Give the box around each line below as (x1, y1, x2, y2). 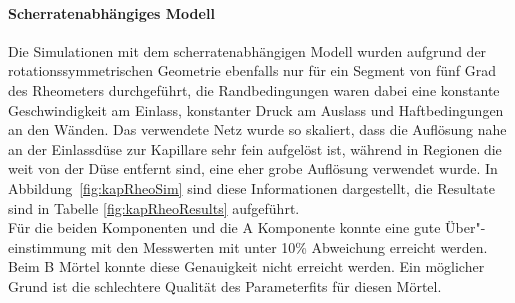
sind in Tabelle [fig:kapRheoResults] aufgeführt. (8, 197, 300, 218)
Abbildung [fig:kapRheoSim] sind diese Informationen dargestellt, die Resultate (8, 177, 495, 198)
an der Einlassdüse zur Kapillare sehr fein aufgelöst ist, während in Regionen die (8, 138, 502, 159)
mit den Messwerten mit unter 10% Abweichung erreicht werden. (90, 236, 488, 257)
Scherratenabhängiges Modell (8, 2, 215, 23)
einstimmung (8, 236, 87, 257)
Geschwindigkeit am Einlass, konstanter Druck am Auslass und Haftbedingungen (8, 99, 504, 120)
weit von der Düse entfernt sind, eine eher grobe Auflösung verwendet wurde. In (8, 158, 498, 179)
